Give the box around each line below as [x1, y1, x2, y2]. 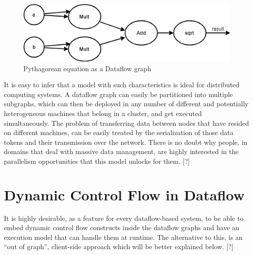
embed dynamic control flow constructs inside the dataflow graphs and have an [4, 222, 239, 233]
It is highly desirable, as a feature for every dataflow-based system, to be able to [4, 213, 244, 223]
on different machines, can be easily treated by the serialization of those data [4, 127, 234, 137]
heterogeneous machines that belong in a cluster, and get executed [4, 108, 202, 118]
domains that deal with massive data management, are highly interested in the [4, 146, 239, 157]
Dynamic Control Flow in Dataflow [4, 184, 245, 204]
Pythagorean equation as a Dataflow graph [23, 63, 151, 73]
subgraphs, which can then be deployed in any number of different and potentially [4, 98, 249, 109]
